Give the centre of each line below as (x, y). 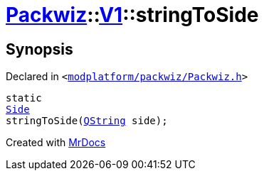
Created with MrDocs (56, 143)
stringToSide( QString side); (87, 121)
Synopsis (39, 49)
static (24, 98)
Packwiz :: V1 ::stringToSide (132, 15)
